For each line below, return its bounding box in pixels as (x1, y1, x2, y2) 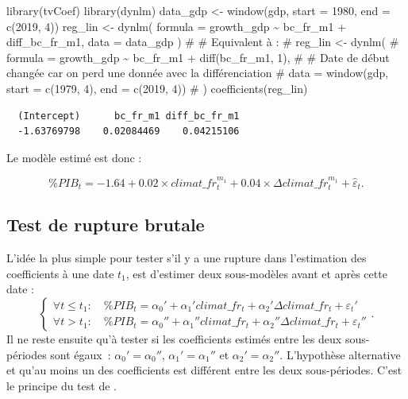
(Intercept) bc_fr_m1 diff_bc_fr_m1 (17, 110, 240, 122)
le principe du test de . (6, 377, 117, 393)
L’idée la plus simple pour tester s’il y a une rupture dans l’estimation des (6, 250, 367, 266)
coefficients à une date (6, 265, 114, 281)
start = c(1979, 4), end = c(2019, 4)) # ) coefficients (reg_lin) (6, 79, 308, 96)
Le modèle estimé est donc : (6, 149, 142, 165)
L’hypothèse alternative (286, 346, 401, 362)
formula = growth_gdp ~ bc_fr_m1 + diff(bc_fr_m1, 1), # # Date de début (6, 48, 390, 65)
